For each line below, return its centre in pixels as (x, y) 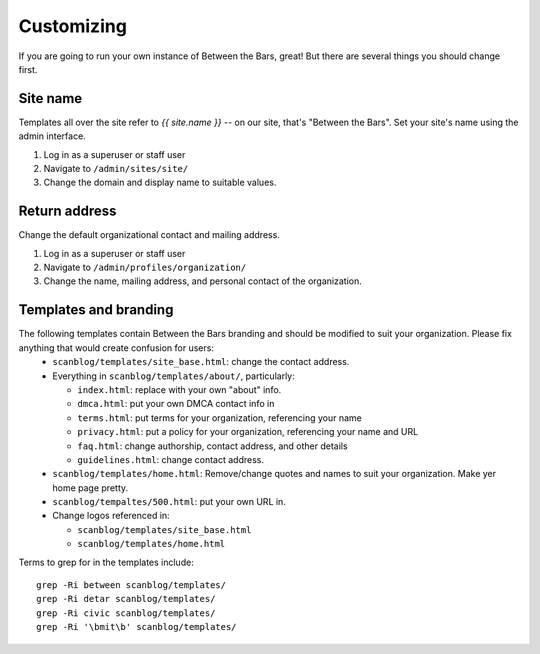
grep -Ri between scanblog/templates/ (131, 585)
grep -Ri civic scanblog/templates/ (126, 613)
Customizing (72, 26)
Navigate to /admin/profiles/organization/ (145, 267)
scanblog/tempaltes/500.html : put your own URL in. (169, 502)
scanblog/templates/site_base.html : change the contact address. (201, 362)
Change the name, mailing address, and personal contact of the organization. (202, 281)
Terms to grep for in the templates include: (106, 562)
